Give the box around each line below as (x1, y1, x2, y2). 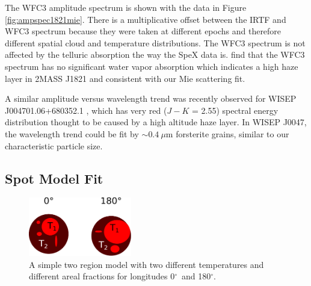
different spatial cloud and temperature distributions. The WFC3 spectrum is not (5, 36, 306, 49)
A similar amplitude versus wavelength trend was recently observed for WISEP (5, 92, 297, 105)
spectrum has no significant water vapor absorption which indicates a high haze (5, 60, 298, 72)
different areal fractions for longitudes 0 (29, 270, 175, 282)
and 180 (182, 270, 211, 282)
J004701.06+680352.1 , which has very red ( (5, 104, 167, 116)
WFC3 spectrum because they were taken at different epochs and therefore (5, 25, 282, 37)
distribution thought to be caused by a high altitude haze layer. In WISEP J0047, (5, 116, 307, 128)
